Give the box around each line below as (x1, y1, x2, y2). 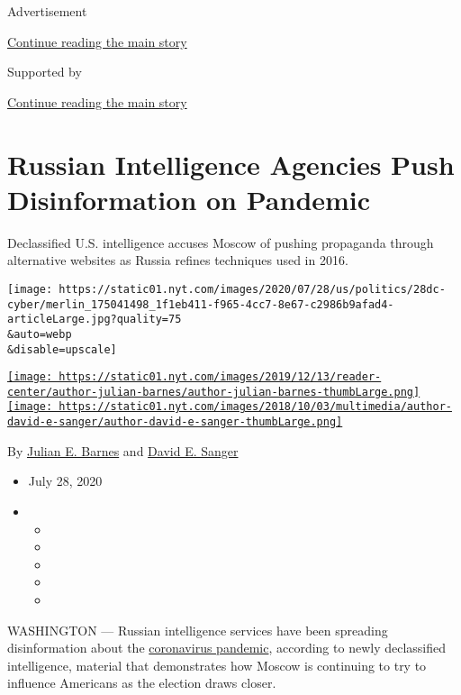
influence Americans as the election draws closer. (7, 673, 276, 692)
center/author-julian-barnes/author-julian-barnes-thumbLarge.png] (7, 385, 420, 398)
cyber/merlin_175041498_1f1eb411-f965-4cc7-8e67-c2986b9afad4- (7, 297, 394, 311)
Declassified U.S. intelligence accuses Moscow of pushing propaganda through (7, 233, 434, 251)
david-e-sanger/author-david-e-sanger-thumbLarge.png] (7, 416, 343, 429)
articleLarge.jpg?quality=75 (7, 313, 182, 326)
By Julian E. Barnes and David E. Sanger (7, 441, 239, 460)
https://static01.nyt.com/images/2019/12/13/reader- (59, 370, 382, 384)
